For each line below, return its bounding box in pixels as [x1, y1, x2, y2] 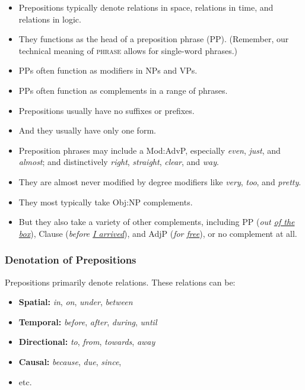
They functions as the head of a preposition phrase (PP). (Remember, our [18, 33, 289, 45]
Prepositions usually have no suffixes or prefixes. [18, 104, 195, 116]
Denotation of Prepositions [5, 252, 136, 267]
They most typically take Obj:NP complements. [18, 195, 193, 208]
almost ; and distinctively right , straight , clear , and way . [18, 156, 219, 168]
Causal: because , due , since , [18, 355, 122, 367]
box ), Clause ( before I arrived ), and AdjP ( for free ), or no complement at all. [18, 227, 297, 239]
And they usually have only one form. [18, 124, 156, 137]
